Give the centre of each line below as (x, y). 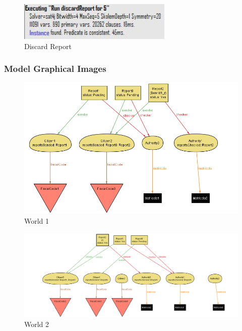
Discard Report (48, 46)
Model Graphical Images (55, 69)
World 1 (37, 221)
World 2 (37, 324)
